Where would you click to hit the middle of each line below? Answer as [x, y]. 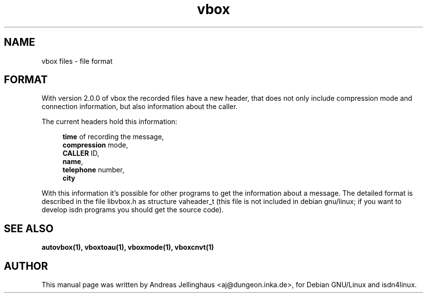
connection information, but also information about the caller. [140, 107]
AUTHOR [26, 266]
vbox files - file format [77, 61]
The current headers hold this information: [109, 122]
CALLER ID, [81, 153]
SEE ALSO [29, 228]
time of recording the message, [113, 137]
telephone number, [93, 170]
